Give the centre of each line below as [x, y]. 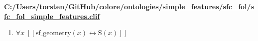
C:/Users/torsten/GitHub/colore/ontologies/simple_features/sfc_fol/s [129, 6]
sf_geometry [53, 33]
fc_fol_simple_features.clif [52, 16]
